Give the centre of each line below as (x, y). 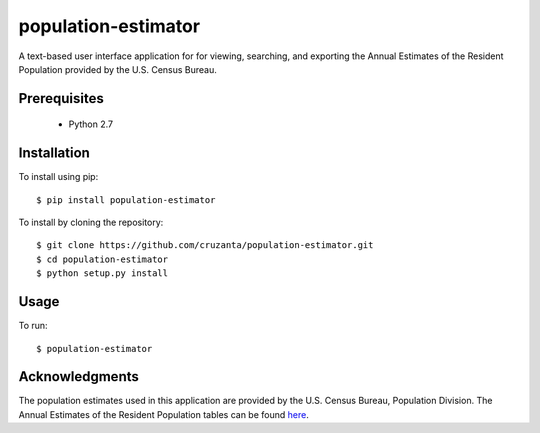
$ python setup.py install (102, 273)
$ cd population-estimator (102, 259)
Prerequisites (61, 98)
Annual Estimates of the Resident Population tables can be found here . (163, 414)
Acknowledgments (79, 376)
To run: (33, 326)
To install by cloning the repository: (91, 222)
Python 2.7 (91, 124)
